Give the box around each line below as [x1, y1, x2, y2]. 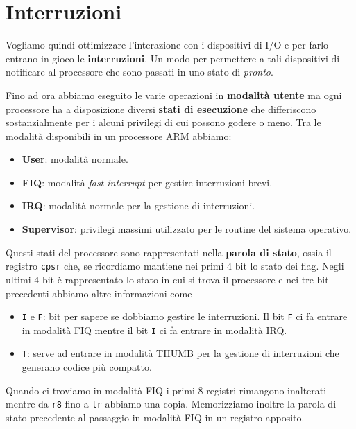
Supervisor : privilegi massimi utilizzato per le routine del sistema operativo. [22, 222, 352, 236]
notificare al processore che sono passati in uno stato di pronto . [6, 64, 273, 79]
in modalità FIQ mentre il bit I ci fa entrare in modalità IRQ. [22, 322, 287, 337]
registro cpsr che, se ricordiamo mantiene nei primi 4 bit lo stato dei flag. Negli [6, 259, 344, 273]
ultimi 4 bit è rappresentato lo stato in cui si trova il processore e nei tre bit [6, 272, 329, 286]
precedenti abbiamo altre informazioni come [6, 286, 192, 300]
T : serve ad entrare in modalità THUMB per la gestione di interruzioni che [22, 346, 339, 360]
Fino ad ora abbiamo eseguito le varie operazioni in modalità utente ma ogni [6, 87, 342, 102]
